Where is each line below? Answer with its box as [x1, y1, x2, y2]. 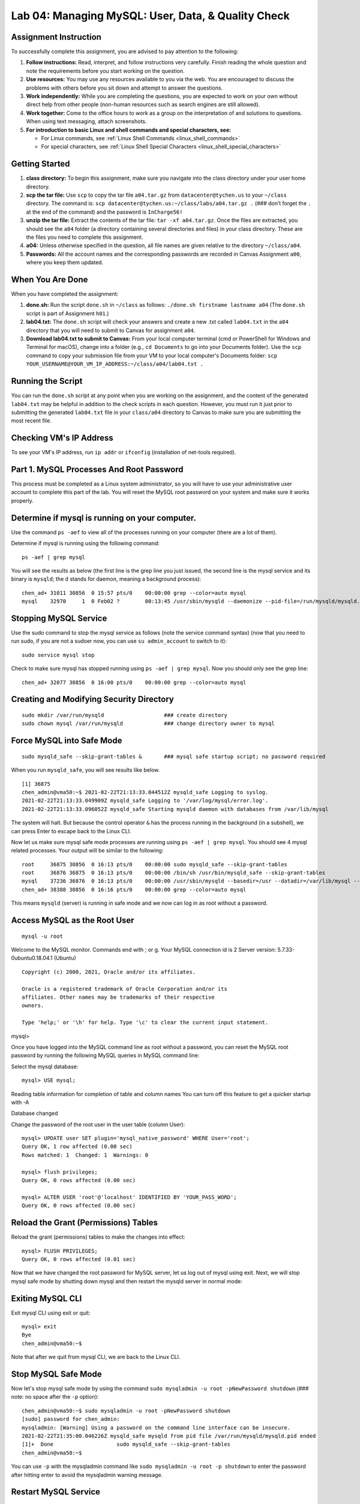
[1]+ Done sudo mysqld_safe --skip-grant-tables [22, 1441, 231, 1448]
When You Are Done [11, 274, 88, 285]
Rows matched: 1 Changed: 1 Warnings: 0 [22, 1151, 149, 1158]
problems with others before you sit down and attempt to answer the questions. [26, 84, 223, 91]
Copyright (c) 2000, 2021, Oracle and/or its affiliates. [22, 969, 196, 975]
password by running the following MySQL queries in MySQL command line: [11, 1052, 200, 1059]
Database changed [11, 1110, 58, 1117]
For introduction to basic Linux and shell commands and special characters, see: [26, 126, 231, 134]
